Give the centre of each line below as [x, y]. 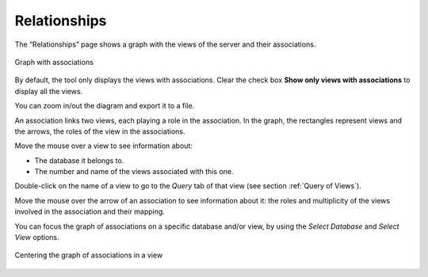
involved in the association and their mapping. [90, 212]
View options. [37, 237]
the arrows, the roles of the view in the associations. [100, 131]
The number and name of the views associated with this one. [134, 172]
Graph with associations [54, 62]
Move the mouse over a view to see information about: [104, 146]
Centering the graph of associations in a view [89, 255]
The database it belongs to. [79, 160]
